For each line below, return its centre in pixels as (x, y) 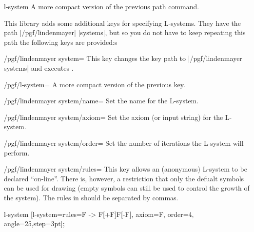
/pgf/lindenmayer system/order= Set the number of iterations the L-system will (124, 143)
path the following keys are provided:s (61, 42)
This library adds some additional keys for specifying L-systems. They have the (122, 23)
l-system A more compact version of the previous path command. (102, 6)
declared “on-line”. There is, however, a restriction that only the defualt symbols (124, 178)
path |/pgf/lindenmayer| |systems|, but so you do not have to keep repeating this (125, 32)
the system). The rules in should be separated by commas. (91, 197)
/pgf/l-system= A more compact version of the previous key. (95, 84)
